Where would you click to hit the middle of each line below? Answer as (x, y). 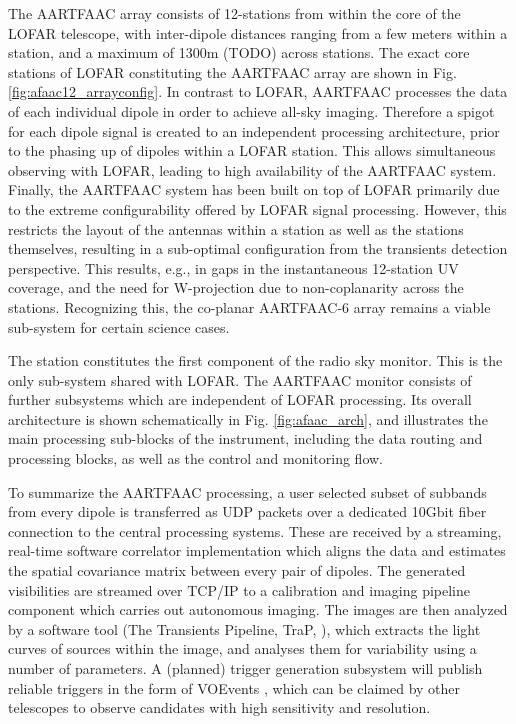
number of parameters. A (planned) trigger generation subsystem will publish (245, 668)
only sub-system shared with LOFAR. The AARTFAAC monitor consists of (240, 379)
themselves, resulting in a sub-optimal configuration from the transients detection (258, 248)
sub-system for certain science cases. (119, 326)
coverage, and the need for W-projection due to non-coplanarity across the (236, 287)
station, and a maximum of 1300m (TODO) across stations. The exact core (239, 52)
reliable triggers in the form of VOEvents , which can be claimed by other (234, 687)
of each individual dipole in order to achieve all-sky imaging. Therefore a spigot (251, 110)
